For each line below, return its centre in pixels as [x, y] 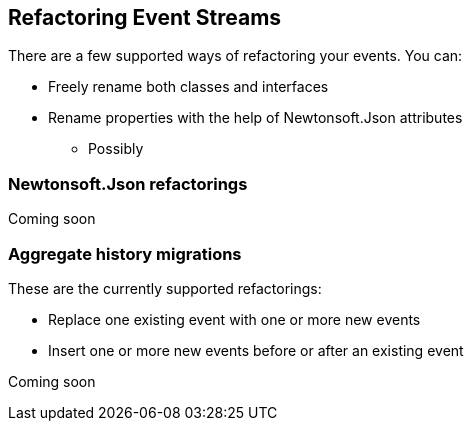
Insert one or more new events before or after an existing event [256, 350]
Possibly [116, 149]
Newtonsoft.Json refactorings [128, 183]
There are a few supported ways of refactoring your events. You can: [235, 56]
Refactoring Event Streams [145, 17]
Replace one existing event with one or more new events [234, 319]
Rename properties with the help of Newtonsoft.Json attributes [255, 118]
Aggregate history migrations [125, 253]
